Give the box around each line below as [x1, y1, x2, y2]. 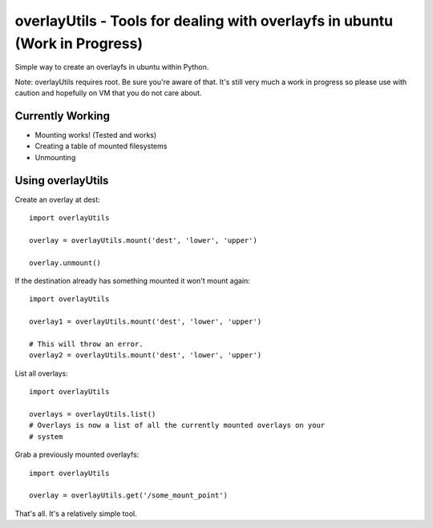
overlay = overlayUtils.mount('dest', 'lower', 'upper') [29, 236, 258, 244]
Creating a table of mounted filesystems [34, 141, 168, 151]
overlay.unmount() [29, 258, 102, 268]
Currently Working [14, 109, 110, 123]
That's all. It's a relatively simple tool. [14, 509, 137, 518]
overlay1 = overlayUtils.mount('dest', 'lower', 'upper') [29, 317, 262, 326]
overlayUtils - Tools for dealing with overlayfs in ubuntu [14, 12, 394, 30]
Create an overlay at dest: [14, 195, 100, 204]
